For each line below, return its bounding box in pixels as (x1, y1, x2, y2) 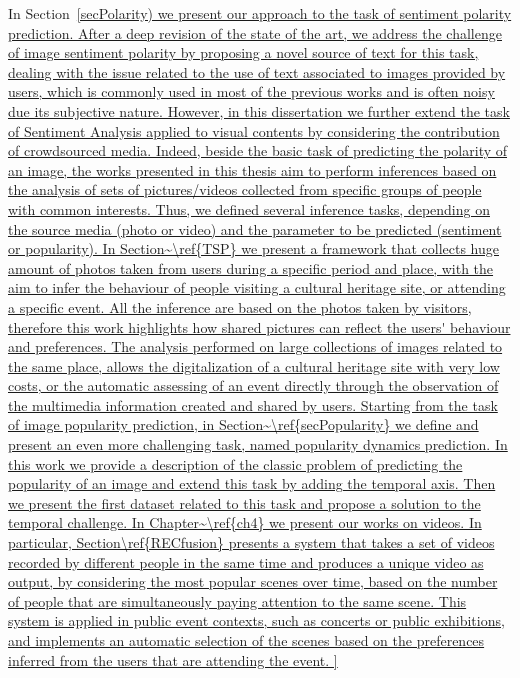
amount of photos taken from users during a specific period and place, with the (8, 257, 494, 278)
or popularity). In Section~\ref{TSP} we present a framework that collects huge (8, 238, 499, 259)
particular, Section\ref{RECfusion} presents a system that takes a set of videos (8, 532, 495, 553)
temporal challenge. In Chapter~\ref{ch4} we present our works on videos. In (8, 512, 482, 533)
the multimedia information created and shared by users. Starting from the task (8, 394, 498, 415)
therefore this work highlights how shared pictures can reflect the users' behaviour (8, 316, 511, 337)
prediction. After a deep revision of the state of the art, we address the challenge (8, 22, 502, 43)
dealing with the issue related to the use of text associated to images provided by (8, 61, 506, 82)
